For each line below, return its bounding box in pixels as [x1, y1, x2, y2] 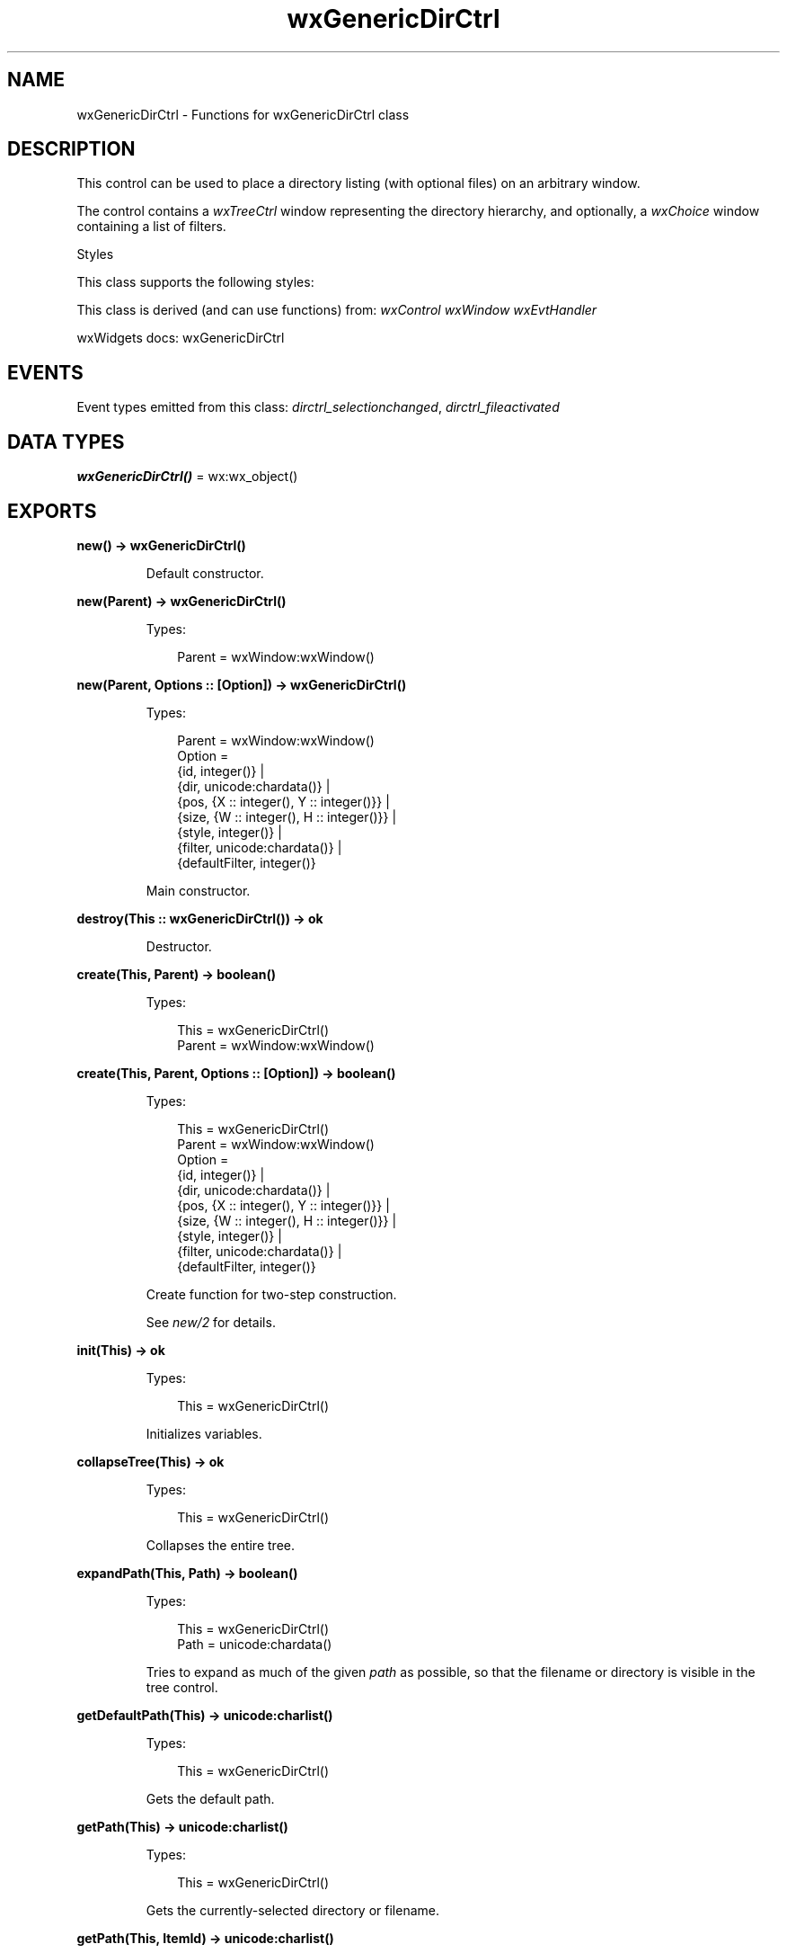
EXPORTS [7, 499, 97, 522]
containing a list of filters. [76, 218, 226, 235]
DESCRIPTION [7, 138, 136, 161]
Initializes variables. [146, 1425, 262, 1441]
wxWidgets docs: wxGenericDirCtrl [76, 330, 285, 346]
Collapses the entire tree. [146, 1537, 295, 1553]
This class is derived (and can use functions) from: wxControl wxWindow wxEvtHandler [76, 302, 597, 318]
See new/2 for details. [146, 1314, 276, 1330]
